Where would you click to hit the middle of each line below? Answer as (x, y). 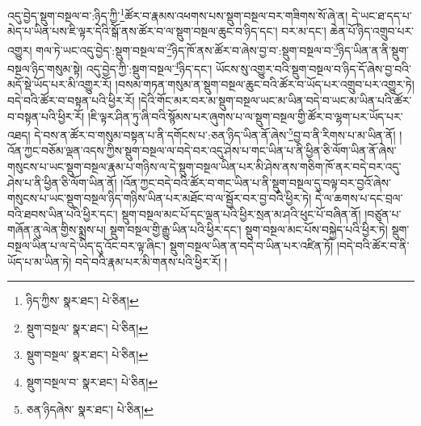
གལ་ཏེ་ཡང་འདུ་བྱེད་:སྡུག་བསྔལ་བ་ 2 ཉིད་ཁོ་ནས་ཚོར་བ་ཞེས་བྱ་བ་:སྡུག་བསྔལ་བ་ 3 (187, 48)
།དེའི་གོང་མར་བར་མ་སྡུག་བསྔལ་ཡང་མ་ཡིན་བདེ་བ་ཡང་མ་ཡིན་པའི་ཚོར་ (275, 100)
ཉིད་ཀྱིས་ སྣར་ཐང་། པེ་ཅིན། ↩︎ (82, 301)
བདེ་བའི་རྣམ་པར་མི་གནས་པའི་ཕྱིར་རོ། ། (152, 261)
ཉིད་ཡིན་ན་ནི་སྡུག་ (373, 50)
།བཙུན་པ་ (383, 213)
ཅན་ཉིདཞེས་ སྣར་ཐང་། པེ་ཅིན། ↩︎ (90, 409)
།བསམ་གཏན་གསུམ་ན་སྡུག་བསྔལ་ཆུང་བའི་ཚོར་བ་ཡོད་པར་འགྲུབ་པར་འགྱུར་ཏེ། (265, 84)
